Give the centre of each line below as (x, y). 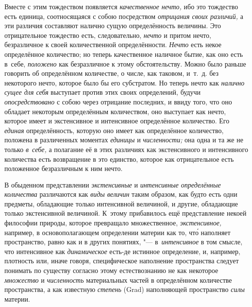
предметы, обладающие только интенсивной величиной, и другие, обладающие (121, 203)
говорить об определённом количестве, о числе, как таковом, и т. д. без (111, 73)
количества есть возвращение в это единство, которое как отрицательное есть (119, 159)
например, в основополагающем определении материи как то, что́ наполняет (118, 232)
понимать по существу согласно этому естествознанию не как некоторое (111, 270)
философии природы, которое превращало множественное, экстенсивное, (113, 223)
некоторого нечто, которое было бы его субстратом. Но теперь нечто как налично (125, 82)
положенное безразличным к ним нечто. (64, 168)
